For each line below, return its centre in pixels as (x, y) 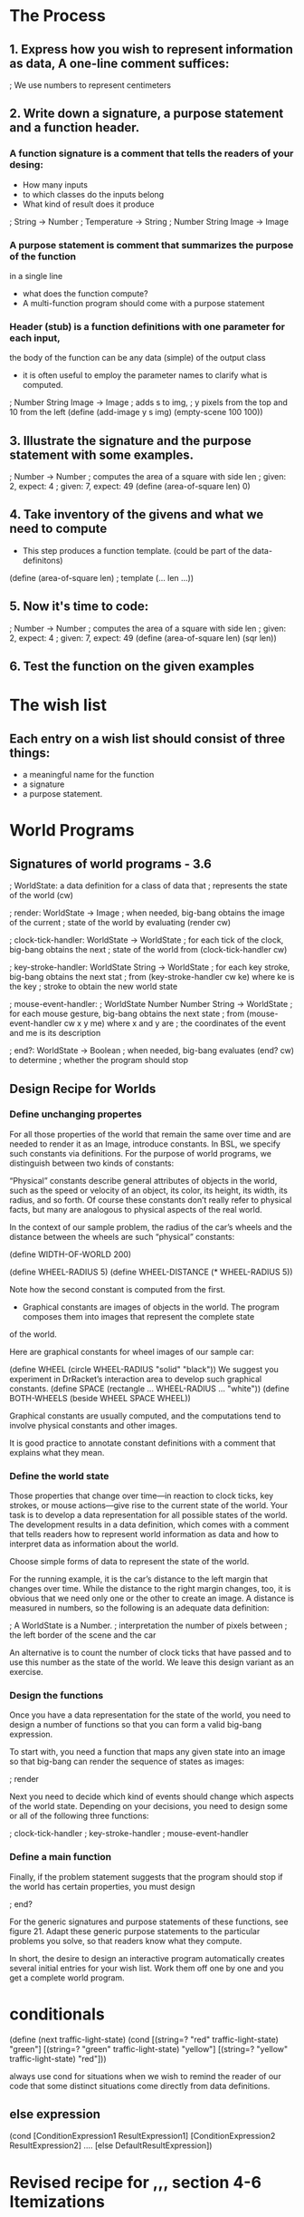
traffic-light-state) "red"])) (58, 2058)
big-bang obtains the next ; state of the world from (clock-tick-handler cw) (148, 950)
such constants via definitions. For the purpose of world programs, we (140, 1153)
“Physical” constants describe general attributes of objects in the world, (143, 1180)
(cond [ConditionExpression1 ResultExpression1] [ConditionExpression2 (142, 2136)
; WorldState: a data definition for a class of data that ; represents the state (148, 886)
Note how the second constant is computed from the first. (118, 1289)
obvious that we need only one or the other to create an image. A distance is (152, 1598)
